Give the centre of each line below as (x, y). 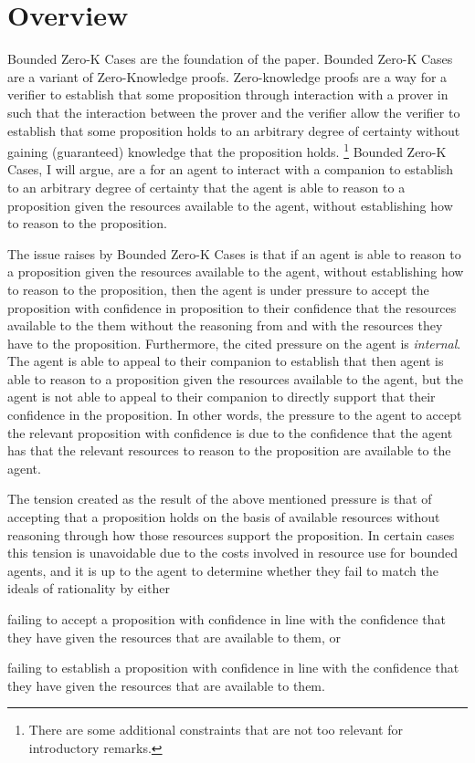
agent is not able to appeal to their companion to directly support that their (222, 397)
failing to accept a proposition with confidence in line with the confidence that (227, 619)
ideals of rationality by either (89, 588)
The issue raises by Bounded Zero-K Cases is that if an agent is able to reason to (234, 253)
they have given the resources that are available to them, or (174, 637)
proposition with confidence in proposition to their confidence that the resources (232, 307)
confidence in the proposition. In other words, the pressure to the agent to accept (235, 415)
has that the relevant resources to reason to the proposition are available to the (229, 450)
